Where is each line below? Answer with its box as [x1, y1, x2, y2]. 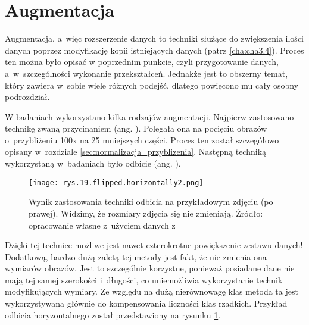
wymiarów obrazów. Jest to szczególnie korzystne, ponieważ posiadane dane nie [5, 262, 295, 274]
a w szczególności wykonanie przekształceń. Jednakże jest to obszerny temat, [5, 67, 288, 79]
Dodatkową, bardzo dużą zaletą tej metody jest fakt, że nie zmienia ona [5, 250, 267, 262]
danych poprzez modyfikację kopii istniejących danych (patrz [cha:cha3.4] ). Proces [5, 43, 304, 56]
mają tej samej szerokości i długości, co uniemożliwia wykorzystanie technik [5, 273, 283, 286]
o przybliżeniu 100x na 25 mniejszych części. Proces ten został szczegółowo [5, 133, 279, 146]
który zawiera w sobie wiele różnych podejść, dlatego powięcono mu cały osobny [5, 79, 299, 91]
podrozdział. [5, 90, 50, 103]
